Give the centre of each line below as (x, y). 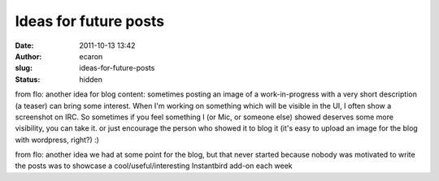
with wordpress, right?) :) (57, 140)
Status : (28, 79)
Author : (28, 56)
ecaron (91, 56)
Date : (24, 45)
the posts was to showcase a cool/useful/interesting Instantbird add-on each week (154, 166)
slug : (24, 68)
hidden (91, 79)
